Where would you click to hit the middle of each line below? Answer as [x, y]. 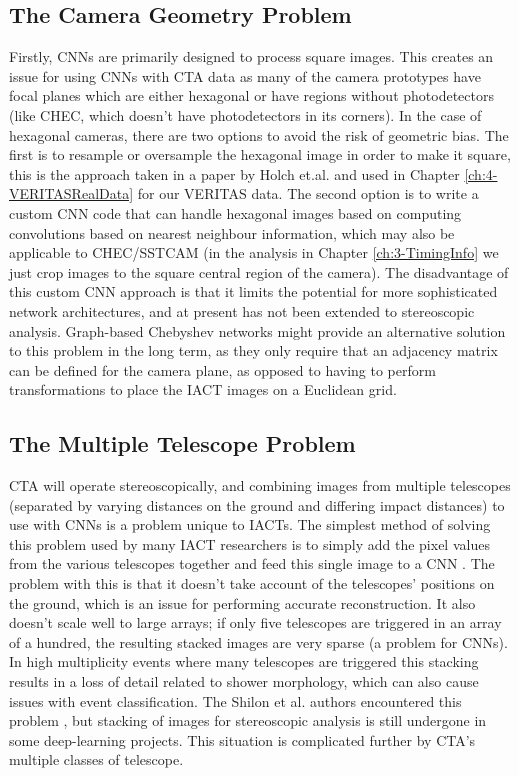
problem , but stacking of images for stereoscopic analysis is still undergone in [248, 720]
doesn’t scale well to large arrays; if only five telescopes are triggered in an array [255, 622]
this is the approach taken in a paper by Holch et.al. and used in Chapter [234, 173]
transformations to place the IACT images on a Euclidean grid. [203, 389]
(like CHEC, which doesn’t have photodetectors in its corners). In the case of [245, 114]
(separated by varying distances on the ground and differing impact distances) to [257, 504]
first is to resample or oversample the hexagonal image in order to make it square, [260, 154]
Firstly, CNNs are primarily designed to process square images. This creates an [251, 56]
